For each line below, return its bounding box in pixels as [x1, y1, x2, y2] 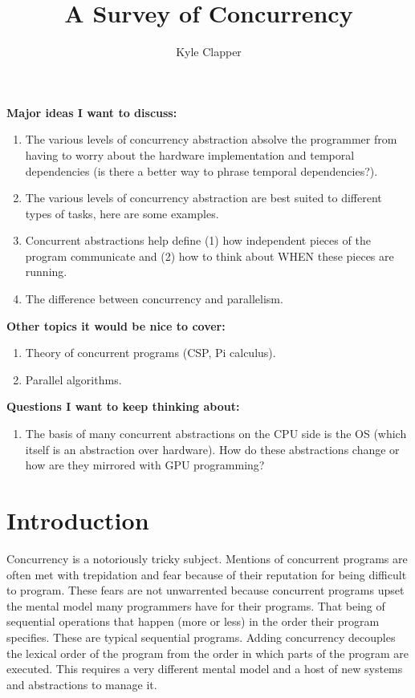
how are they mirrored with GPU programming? [25, 457, 265, 473]
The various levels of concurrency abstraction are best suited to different [25, 189, 382, 206]
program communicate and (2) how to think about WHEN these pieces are [25, 247, 394, 264]
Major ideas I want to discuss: [6, 103, 177, 120]
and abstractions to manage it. [6, 676, 157, 692]
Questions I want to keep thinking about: [6, 398, 240, 415]
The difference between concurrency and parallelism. [25, 290, 283, 307]
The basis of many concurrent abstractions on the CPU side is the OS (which [25, 425, 407, 442]
